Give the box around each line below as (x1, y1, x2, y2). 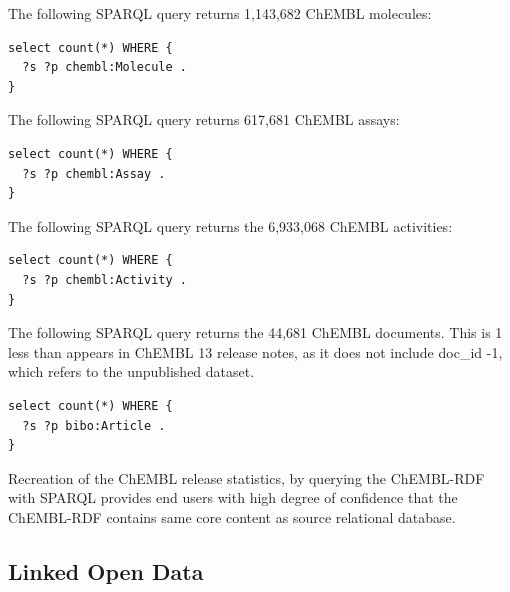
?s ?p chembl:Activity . (22, 272, 187, 287)
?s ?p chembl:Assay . (22, 166, 166, 181)
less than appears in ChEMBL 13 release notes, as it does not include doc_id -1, (8, 341, 503, 362)
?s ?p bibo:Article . (22, 418, 166, 433)
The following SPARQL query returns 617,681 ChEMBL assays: (8, 109, 400, 130)
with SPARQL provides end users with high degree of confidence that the (8, 487, 458, 508)
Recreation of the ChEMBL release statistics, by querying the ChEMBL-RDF (8, 467, 485, 488)
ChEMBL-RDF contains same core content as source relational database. (8, 506, 456, 527)
